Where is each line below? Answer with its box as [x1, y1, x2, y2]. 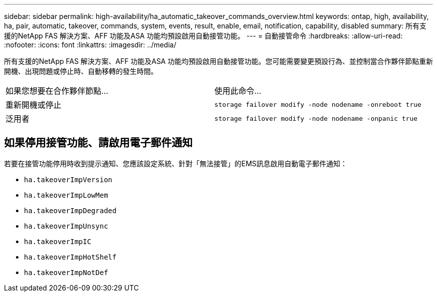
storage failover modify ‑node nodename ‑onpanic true [214, 114, 418, 122]
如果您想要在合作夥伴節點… [5, 86, 108, 96]
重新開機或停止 [5, 100, 62, 110]
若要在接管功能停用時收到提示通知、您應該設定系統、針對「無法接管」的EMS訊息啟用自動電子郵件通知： [4, 159, 348, 168]
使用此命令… [214, 86, 261, 96]
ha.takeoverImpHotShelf [24, 253, 117, 261]
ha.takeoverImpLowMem [24, 191, 108, 199]
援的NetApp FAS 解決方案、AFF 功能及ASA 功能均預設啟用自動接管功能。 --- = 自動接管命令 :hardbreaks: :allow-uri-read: [4, 31, 403, 40]
